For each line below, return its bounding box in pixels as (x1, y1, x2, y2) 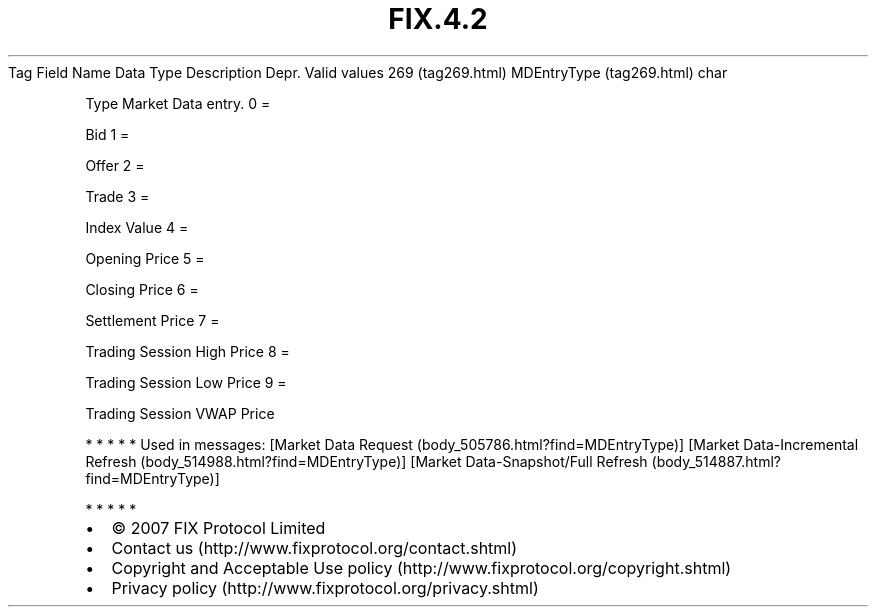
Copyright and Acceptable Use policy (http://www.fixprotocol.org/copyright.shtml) (111, 557, 732, 578)
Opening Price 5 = (85, 249, 205, 267)
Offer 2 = (85, 156, 145, 174)
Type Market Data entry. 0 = (85, 94, 271, 112)
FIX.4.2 (388, 2, 488, 36)
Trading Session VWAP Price (85, 404, 275, 422)
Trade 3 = (85, 187, 150, 205)
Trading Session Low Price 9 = (85, 373, 287, 391)
